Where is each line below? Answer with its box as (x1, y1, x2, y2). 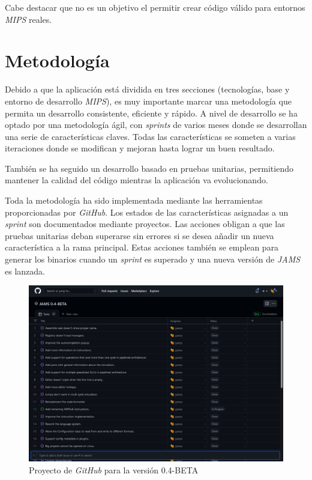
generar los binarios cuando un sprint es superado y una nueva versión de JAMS (5, 253, 301, 266)
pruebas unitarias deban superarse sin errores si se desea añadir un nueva (5, 229, 274, 242)
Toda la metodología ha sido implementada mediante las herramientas (5, 194, 263, 207)
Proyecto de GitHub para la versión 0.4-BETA (29, 463, 199, 476)
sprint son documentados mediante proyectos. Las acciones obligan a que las (5, 217, 285, 230)
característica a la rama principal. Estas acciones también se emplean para (5, 241, 279, 254)
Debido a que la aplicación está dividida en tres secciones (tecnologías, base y (5, 83, 290, 96)
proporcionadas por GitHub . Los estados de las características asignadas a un (5, 205, 289, 218)
